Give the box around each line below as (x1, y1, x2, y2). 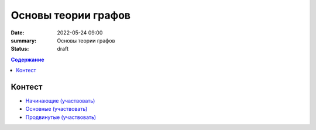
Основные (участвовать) (25, 106, 88, 113)
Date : (11, 29, 25, 36)
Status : (11, 45, 29, 52)
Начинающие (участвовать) (25, 97, 95, 104)
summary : (11, 37, 37, 44)
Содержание (11, 56, 44, 63)
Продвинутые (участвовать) (25, 114, 97, 121)
